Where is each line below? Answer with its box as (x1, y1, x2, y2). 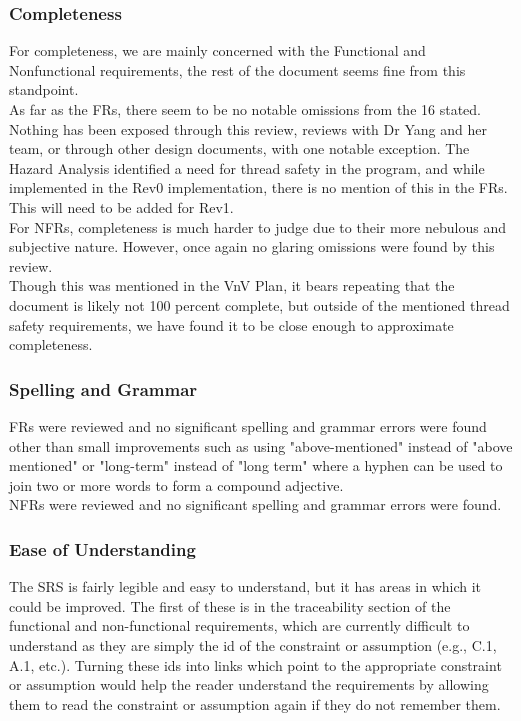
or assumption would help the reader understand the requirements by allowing (9, 674, 489, 695)
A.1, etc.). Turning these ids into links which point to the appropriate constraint (9, 654, 502, 675)
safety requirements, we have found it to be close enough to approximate (9, 314, 454, 335)
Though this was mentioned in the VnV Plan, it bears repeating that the (9, 275, 455, 296)
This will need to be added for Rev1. (9, 196, 234, 217)
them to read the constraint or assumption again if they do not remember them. (9, 693, 501, 714)
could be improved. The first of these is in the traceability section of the (9, 595, 451, 616)
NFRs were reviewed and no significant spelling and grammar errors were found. (9, 494, 502, 515)
